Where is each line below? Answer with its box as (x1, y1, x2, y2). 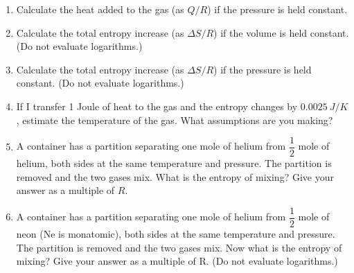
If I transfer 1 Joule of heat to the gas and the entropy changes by (16, 98, 298, 113)
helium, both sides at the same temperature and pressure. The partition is (16, 156, 332, 170)
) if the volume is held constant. (213, 25, 349, 39)
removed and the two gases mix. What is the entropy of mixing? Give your (16, 169, 334, 184)
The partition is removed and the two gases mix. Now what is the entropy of (16, 240, 342, 254)
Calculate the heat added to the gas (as (16, 2, 184, 16)
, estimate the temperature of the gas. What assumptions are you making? (16, 112, 333, 127)
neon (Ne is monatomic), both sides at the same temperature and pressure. (16, 227, 335, 241)
